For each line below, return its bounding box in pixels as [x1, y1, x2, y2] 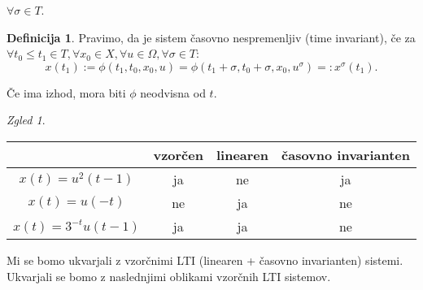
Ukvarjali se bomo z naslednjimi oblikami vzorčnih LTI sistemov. [7, 267, 331, 284]
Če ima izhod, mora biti [7, 84, 126, 101]
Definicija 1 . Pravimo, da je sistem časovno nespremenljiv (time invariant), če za [7, 28, 416, 45]
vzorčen [153, 145, 203, 164]
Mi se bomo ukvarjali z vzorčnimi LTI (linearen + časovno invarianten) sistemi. [7, 251, 403, 268]
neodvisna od [140, 84, 206, 101]
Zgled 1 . [7, 111, 46, 128]
